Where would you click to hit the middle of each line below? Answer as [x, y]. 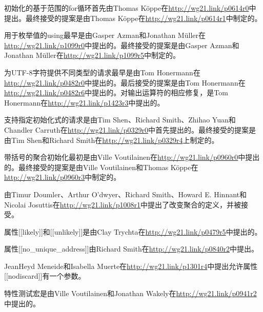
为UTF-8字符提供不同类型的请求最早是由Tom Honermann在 [102, 72]
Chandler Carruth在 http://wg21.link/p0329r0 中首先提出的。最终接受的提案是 [130, 129]
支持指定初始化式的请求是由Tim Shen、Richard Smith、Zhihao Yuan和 [120, 120]
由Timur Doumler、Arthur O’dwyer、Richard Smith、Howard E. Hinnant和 [126, 194]
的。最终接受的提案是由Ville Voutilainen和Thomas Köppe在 [101, 167]
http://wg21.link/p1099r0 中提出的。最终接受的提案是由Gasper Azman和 [122, 45]
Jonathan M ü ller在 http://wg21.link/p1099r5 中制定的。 [92, 55]
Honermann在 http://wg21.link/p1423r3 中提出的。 [84, 102]
